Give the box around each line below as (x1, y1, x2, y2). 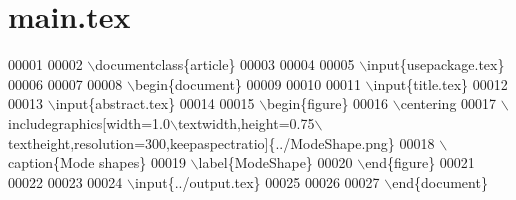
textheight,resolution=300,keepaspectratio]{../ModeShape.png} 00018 (8, 132, 435, 153)
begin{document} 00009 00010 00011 (134, 73, 361, 94)
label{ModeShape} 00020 (198, 152, 353, 173)
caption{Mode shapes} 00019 (8, 152, 186, 173)
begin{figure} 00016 (267, 93, 389, 114)
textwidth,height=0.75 (177, 112, 315, 133)
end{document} (392, 171, 488, 192)
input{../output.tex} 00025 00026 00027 (134, 171, 380, 192)
